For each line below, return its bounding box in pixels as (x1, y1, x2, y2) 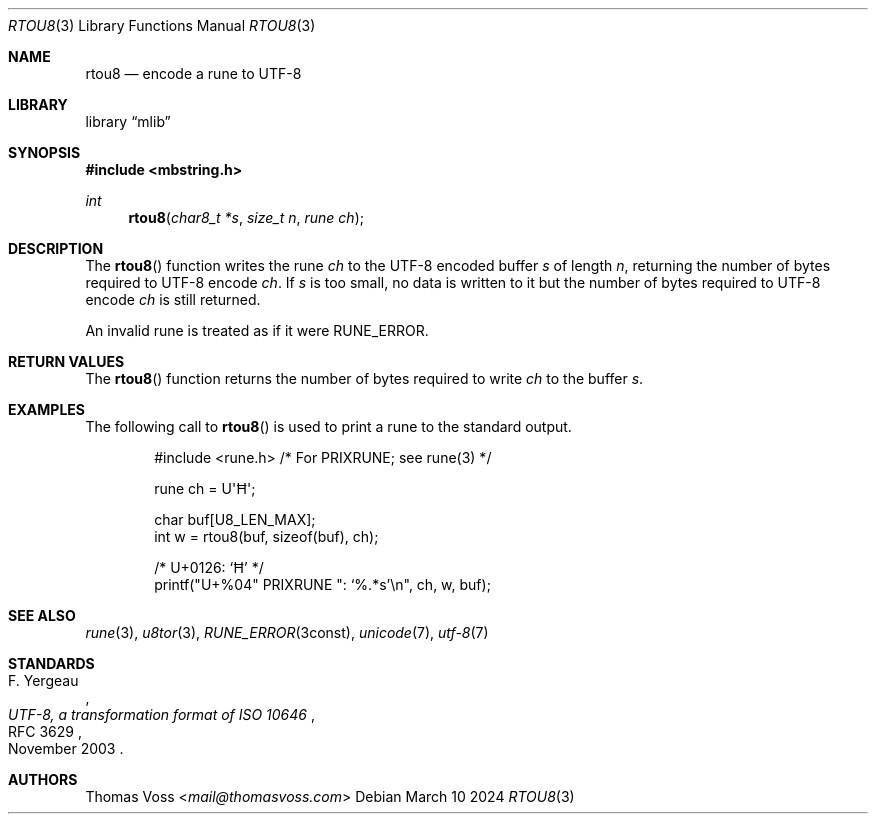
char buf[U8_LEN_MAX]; (154, 511, 316, 528)
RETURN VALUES (8, 353, 125, 370)
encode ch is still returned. (85, 291, 261, 308)
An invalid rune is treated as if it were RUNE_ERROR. (85, 322, 429, 339)
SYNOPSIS (8, 144, 81, 161)
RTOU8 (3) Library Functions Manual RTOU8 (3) (8, 17, 316, 34)
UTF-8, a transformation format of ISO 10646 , (8, 706, 315, 723)
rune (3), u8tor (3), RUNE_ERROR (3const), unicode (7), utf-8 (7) (85, 624, 489, 641)
